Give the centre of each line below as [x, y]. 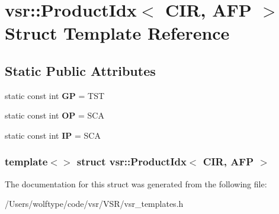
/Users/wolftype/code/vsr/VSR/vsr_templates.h [94, 204]
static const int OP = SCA [54, 115]
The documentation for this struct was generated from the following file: [136, 183]
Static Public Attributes [80, 70]
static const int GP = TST [55, 95]
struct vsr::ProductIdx [132, 162]
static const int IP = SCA [53, 135]
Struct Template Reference [117, 33]
